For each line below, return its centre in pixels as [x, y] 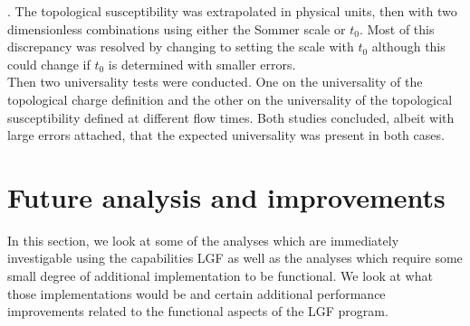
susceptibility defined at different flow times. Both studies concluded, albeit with [231, 117]
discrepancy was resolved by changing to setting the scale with [181, 47]
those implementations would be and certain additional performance [197, 293]
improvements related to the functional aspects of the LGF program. [198, 311]
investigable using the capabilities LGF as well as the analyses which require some [235, 258]
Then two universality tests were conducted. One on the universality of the [215, 82]
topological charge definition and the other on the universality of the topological [230, 99]
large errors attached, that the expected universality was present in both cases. [226, 135]
